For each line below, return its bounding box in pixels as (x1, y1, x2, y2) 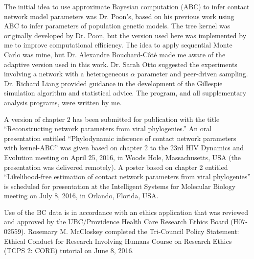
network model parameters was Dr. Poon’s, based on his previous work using (4, 11, 234, 21)
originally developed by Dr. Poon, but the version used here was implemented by (4, 30, 247, 40)
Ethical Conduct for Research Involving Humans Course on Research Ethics (4, 235, 232, 246)
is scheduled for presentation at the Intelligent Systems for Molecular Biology (4, 181, 236, 191)
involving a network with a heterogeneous (4, 69, 129, 79)
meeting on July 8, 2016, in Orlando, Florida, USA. (4, 190, 159, 201)
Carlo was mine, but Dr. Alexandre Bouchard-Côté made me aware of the (4, 49, 226, 59)
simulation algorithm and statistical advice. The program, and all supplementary (4, 88, 247, 98)
